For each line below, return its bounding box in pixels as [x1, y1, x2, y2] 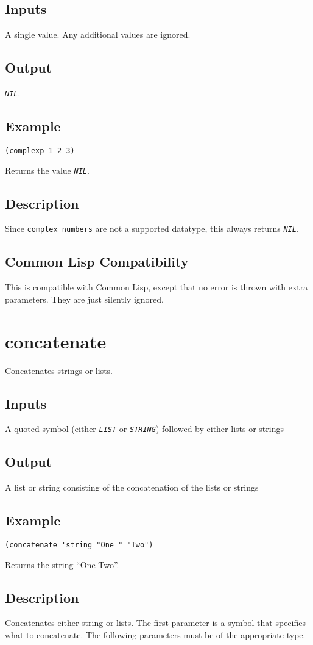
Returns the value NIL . [5, 164, 90, 176]
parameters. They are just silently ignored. [5, 292, 164, 305]
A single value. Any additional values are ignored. [5, 28, 191, 41]
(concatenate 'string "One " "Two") [5, 541, 153, 549]
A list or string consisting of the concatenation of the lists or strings [5, 481, 259, 494]
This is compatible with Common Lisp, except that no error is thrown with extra [5, 281, 308, 294]
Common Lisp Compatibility [5, 252, 189, 271]
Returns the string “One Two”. [5, 558, 119, 571]
